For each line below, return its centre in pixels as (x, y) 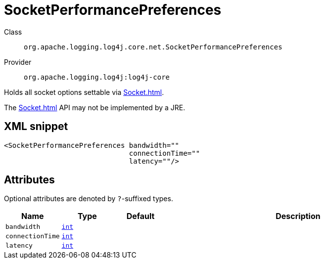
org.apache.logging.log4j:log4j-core (97, 77)
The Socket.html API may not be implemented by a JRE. (95, 107)
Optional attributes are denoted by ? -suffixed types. (89, 199)
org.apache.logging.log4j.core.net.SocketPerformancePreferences (153, 47)
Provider (18, 62)
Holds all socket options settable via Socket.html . (84, 92)
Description (298, 216)
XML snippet (36, 127)
